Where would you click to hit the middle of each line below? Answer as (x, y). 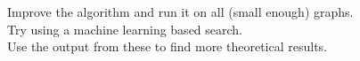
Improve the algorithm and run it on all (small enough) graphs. (180, 11)
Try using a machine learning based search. (125, 29)
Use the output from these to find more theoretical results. (168, 46)
